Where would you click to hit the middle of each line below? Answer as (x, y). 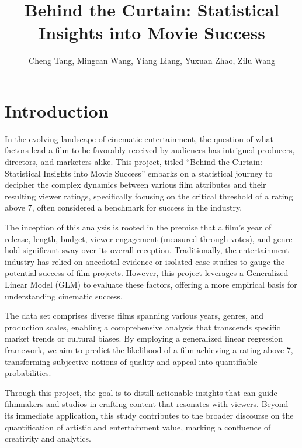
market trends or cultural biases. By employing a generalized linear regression (144, 338)
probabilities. (28, 373)
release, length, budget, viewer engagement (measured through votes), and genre (149, 238)
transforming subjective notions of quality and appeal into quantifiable (131, 361)
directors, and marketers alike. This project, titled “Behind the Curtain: (133, 162)
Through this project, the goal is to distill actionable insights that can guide (141, 392)
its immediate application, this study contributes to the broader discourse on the (149, 415)
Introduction (57, 110)
